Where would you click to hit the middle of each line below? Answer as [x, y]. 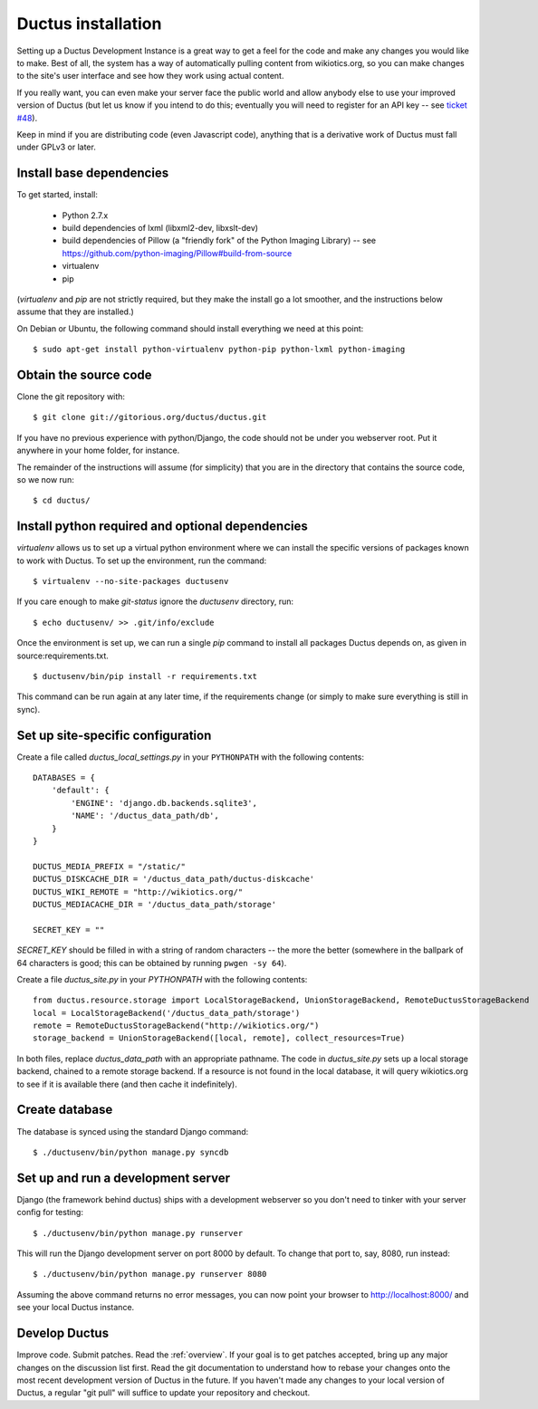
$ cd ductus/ [62, 501]
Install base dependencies [93, 173]
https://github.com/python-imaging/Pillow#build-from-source [177, 253]
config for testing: [50, 1213]
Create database [65, 1110]
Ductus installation [89, 24]
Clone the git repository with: [71, 397]
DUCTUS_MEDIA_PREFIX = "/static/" [109, 866]
